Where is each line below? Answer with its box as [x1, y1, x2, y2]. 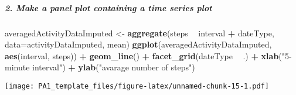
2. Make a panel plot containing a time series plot [5, 1, 212, 13]
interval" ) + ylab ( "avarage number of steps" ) [32, 61, 195, 73]
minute [5, 61, 30, 73]
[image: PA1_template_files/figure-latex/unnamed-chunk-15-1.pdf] [5, 82, 270, 90]
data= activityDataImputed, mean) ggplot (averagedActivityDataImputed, [5, 38, 272, 50]
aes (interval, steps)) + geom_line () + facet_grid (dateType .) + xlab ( [5, 49, 282, 62]
